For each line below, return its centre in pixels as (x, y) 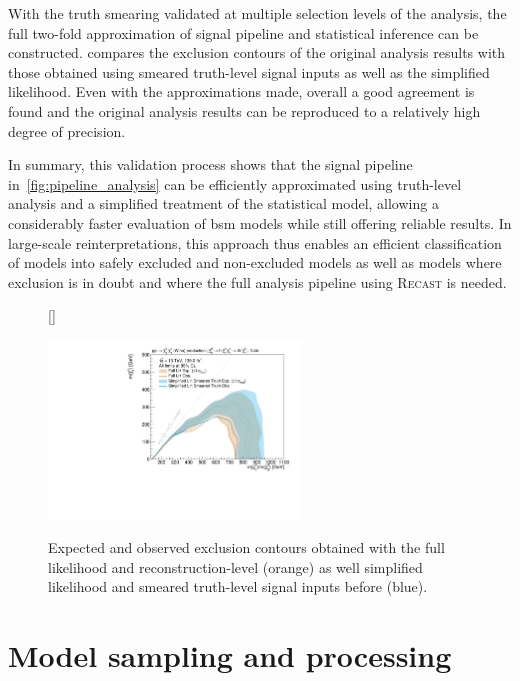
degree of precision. (67, 130)
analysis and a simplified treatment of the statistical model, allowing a (223, 203)
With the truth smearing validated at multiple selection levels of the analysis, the (257, 13)
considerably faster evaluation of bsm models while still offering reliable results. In (260, 222)
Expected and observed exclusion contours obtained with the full (246, 547)
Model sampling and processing (230, 655)
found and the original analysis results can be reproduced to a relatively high (244, 110)
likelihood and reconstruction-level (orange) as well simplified (235, 566)
